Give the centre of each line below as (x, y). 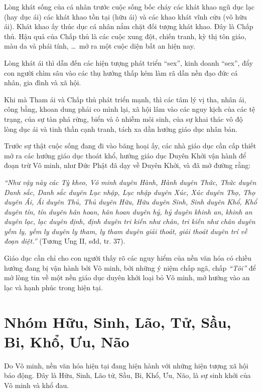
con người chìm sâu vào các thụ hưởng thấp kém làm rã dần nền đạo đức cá (121, 72)
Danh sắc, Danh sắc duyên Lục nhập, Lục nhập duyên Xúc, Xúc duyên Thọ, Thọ (130, 192)
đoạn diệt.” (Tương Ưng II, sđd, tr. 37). (65, 241)
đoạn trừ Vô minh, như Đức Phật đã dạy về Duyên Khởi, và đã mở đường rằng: (127, 165)
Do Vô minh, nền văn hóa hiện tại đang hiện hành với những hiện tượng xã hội (126, 365)
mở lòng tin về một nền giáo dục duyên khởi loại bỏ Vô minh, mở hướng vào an (127, 277)
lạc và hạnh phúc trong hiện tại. (53, 287)
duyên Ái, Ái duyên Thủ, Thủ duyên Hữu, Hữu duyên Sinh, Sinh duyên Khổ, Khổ (130, 202)
